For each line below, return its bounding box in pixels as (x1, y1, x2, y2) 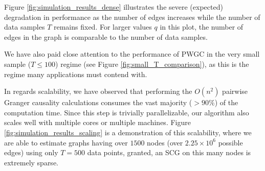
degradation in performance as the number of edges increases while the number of (4, 11, 260, 22)
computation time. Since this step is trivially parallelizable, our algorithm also (4, 107, 249, 117)
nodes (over (147, 137, 183, 148)
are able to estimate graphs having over (4, 137, 128, 148)
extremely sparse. (4, 157, 58, 167)
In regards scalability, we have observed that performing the (4, 86, 192, 96)
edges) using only (4, 147, 58, 158)
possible (218, 137, 243, 148)
